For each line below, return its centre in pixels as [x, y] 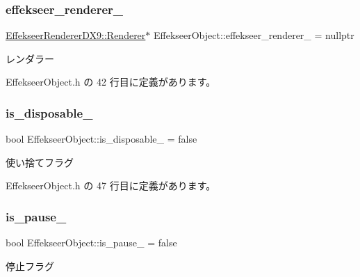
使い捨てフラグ [40, 162]
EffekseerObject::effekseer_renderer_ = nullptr [254, 35]
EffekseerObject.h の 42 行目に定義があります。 [111, 82]
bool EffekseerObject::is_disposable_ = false [101, 139]
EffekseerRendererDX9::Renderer [76, 35]
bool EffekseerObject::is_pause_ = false [91, 243]
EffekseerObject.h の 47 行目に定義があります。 [111, 185]
